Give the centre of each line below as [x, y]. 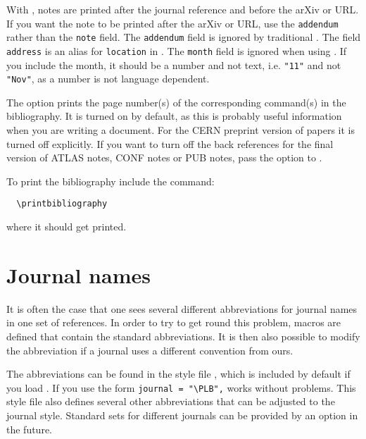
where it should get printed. [67, 227]
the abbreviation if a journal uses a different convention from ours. [150, 350]
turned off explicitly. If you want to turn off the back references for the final [170, 143]
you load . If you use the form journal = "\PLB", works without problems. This [181, 387]
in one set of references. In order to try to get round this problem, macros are [174, 322]
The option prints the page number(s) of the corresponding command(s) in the [176, 102]
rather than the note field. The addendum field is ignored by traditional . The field [184, 37]
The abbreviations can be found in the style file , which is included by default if [178, 374]
